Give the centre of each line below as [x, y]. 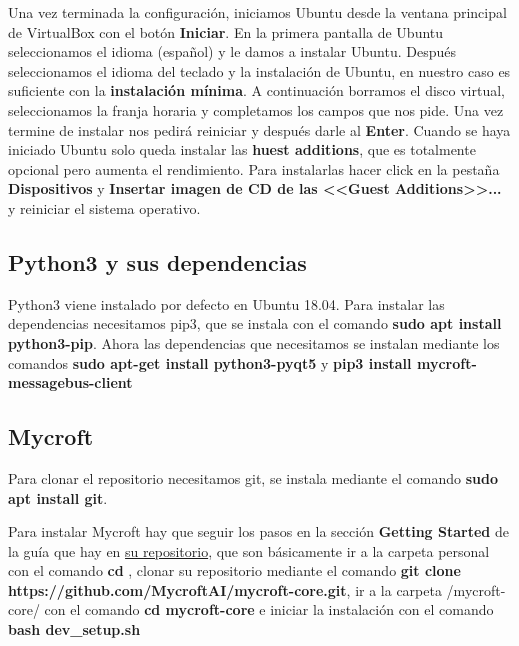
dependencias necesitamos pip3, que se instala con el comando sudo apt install [255, 323]
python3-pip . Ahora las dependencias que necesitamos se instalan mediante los [254, 342]
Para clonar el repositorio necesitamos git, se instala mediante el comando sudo [253, 477]
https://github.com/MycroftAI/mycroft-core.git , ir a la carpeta [225, 589]
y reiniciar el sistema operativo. [104, 207]
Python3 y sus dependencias [157, 261]
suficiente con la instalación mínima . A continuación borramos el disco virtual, [257, 90]
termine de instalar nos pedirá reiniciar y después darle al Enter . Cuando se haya [259, 129]
